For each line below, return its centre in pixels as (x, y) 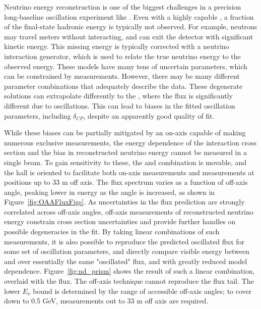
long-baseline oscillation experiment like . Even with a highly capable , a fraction (129, 16)
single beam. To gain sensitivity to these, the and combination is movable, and (125, 162)
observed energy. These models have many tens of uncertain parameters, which (126, 66)
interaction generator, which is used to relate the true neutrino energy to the (122, 56)
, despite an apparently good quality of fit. (149, 115)
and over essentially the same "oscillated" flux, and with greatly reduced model (126, 261)
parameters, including (38, 115)
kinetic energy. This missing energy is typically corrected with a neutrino (117, 46)
